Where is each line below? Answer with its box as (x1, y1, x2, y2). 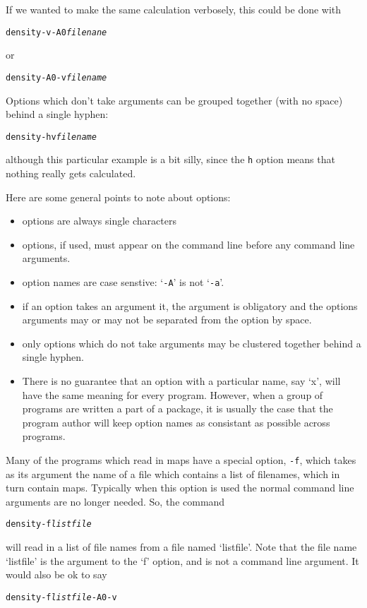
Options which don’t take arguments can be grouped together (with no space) (6, 93, 343, 107)
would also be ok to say (6, 567, 107, 582)
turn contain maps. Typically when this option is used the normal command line (6, 480, 354, 495)
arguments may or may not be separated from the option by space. (22, 312, 312, 327)
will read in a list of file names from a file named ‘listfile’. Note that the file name (6, 540, 357, 554)
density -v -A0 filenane (6, 27, 107, 37)
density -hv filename (6, 131, 97, 142)
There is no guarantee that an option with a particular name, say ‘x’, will (22, 374, 341, 388)
